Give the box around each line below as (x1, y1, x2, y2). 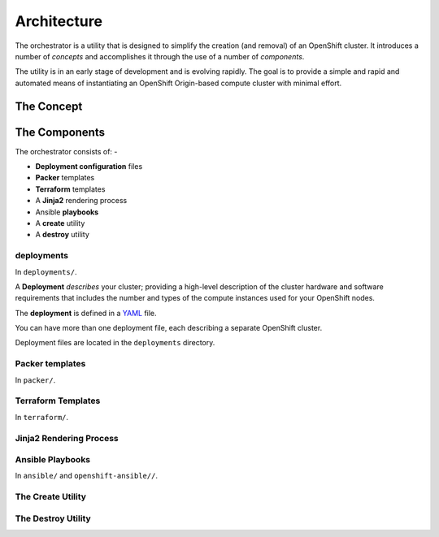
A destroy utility (35, 230, 89, 240)
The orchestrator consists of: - (15, 146, 118, 156)
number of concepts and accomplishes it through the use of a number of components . (15, 51, 305, 61)
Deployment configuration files (35, 162, 143, 171)
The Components (15, 125, 106, 139)
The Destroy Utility (15, 513, 91, 524)
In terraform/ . (15, 412, 69, 422)
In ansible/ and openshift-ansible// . (15, 471, 159, 481)
